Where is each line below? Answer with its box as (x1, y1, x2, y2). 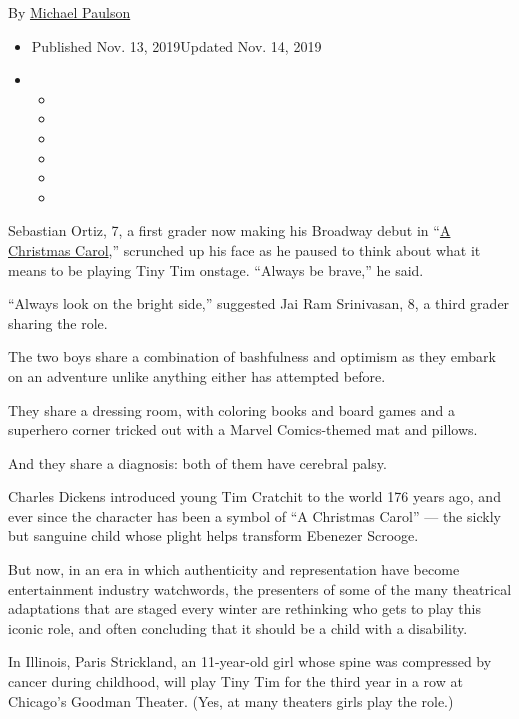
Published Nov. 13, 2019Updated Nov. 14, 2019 (31, 35, 322, 56)
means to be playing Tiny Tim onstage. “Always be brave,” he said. (8, 259, 424, 280)
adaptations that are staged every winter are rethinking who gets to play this (8, 598, 482, 619)
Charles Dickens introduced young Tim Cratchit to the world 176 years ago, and (8, 486, 501, 507)
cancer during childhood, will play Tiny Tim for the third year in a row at (8, 671, 463, 692)
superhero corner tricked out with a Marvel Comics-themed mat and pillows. (8, 419, 478, 440)
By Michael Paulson (8, 2, 131, 22)
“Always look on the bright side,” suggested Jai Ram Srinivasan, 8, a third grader (8, 293, 510, 314)
